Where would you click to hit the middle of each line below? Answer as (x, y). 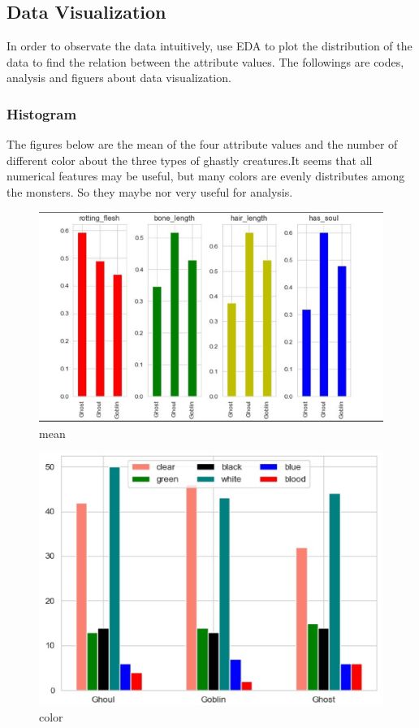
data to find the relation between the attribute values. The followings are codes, (205, 61)
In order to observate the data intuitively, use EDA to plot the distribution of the (209, 46)
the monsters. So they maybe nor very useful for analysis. (150, 191)
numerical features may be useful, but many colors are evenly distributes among (206, 176)
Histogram (42, 113)
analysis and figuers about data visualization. (119, 78)
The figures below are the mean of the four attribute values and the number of (202, 144)
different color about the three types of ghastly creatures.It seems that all (190, 160)
